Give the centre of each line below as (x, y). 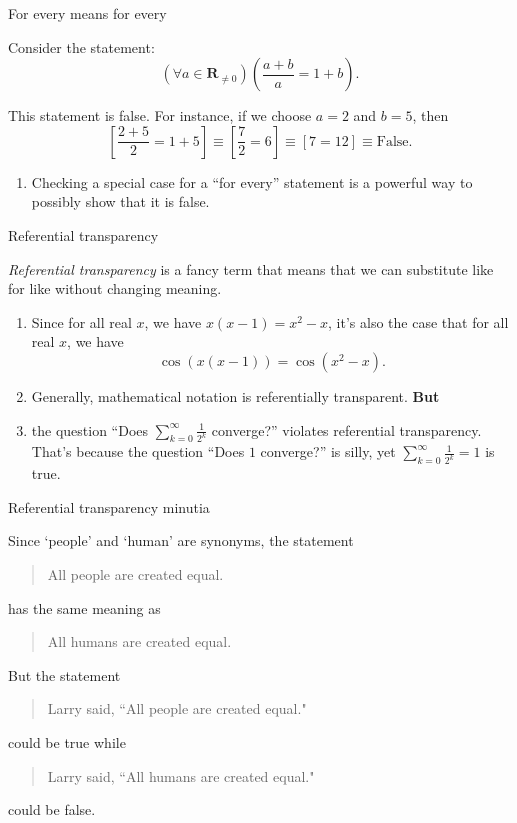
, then (430, 115)
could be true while (67, 742)
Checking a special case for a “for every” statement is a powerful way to (252, 181)
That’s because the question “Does (138, 451)
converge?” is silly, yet (328, 451)
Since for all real (81, 321)
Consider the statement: (81, 46)
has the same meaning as (84, 607)
